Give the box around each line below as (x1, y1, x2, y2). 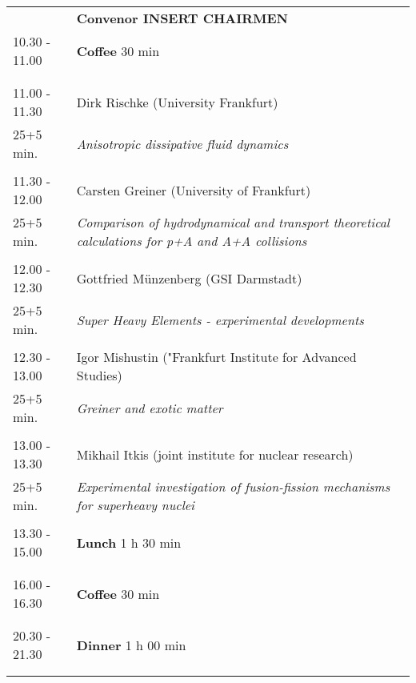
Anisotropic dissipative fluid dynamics (76, 134, 289, 153)
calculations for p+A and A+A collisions (76, 231, 307, 250)
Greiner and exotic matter (76, 398, 223, 417)
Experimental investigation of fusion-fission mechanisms (76, 477, 390, 496)
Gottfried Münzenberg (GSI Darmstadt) (76, 268, 302, 287)
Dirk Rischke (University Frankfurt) (76, 92, 278, 111)
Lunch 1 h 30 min (76, 532, 182, 552)
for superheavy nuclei (76, 496, 195, 514)
